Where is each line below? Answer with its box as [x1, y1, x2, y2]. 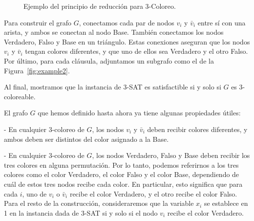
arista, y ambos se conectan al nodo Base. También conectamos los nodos [4, 27, 224, 37]
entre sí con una [197, 17, 246, 27]
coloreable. [4, 91, 36, 101]
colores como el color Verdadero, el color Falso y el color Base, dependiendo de [4, 169, 239, 179]
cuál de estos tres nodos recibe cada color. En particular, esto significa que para [4, 178, 243, 189]
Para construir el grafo [4, 17, 72, 27]
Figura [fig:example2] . [4, 65, 70, 75]
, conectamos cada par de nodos [79, 17, 174, 27]
